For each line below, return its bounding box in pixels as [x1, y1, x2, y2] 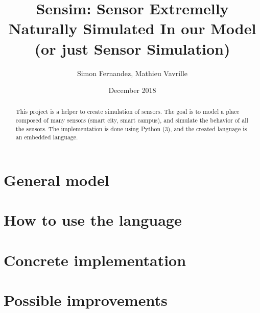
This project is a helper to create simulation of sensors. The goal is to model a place [15, 107, 240, 116]
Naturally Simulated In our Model [8, 18, 256, 39]
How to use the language [4, 209, 182, 230]
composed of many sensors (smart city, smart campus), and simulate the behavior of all [15, 116, 248, 125]
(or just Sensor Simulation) [34, 38, 230, 59]
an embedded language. [15, 133, 78, 141]
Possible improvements [4, 290, 168, 310]
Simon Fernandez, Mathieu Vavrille [77, 67, 188, 78]
